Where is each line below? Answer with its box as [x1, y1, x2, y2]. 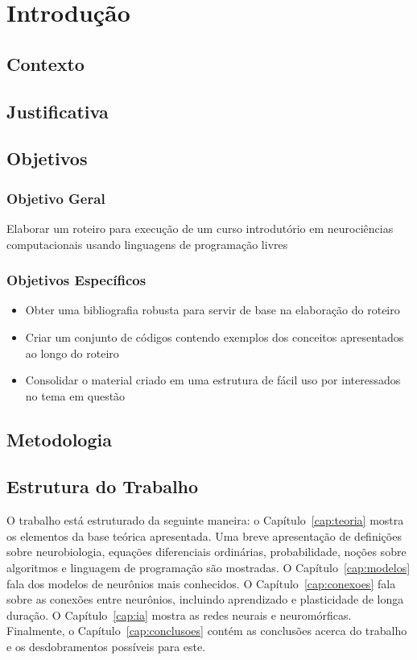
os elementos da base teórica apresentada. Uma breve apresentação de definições [6, 527, 402, 544]
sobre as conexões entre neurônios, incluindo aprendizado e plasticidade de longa [6, 591, 404, 608]
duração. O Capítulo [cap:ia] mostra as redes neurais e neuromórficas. [6, 606, 352, 623]
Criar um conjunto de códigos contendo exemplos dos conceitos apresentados [25, 328, 404, 345]
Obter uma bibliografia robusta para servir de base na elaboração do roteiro [25, 301, 400, 318]
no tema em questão [25, 387, 126, 404]
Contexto [6, 51, 85, 76]
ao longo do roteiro [25, 344, 119, 361]
